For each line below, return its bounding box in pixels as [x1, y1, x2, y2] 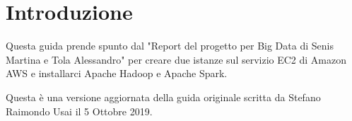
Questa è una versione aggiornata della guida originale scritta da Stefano [6, 89, 321, 104]
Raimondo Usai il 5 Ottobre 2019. [6, 103, 153, 118]
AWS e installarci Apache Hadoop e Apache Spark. [6, 66, 228, 81]
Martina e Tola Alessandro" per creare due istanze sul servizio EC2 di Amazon [6, 52, 347, 67]
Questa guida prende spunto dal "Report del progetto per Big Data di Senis [6, 38, 334, 53]
